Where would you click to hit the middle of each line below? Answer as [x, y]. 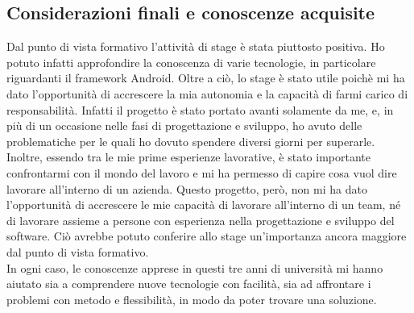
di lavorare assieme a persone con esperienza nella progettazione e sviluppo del [201, 220]
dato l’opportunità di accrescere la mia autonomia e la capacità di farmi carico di [207, 93]
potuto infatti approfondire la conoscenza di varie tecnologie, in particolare [191, 62]
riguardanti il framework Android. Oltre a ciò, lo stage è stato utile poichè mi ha [206, 78]
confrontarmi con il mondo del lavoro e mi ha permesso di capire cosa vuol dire [202, 172]
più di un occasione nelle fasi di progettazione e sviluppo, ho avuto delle [184, 125]
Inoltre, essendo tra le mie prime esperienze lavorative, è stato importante [188, 157]
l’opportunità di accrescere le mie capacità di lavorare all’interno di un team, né [204, 204]
